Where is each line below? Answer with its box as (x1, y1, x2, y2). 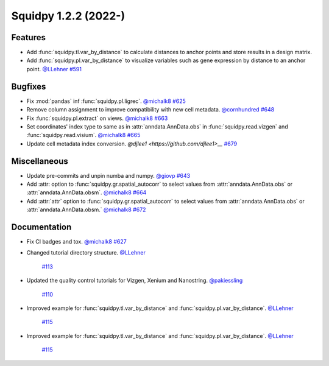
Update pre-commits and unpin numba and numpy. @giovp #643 (26, 172, 191, 179)
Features (11, 32, 46, 43)
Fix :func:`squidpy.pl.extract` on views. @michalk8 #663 (26, 114, 168, 122)
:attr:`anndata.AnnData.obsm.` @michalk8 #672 (26, 206, 146, 213)
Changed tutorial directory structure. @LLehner (26, 249, 146, 256)
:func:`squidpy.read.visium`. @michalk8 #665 (26, 132, 141, 139)
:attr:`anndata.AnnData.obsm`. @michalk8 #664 (26, 189, 147, 196)
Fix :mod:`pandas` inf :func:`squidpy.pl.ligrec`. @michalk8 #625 (26, 97, 186, 105)
